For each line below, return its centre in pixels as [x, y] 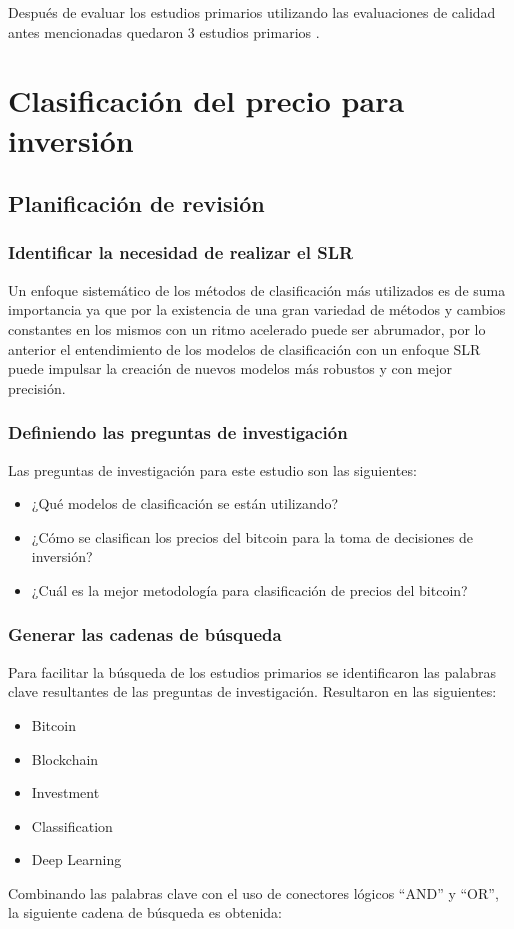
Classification [72, 825]
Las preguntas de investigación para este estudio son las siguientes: [212, 469]
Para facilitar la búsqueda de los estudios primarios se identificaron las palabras [252, 671]
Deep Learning [76, 859]
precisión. [37, 387]
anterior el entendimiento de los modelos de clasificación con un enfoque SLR [244, 348]
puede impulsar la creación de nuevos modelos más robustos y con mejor [230, 368]
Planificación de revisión [136, 203]
